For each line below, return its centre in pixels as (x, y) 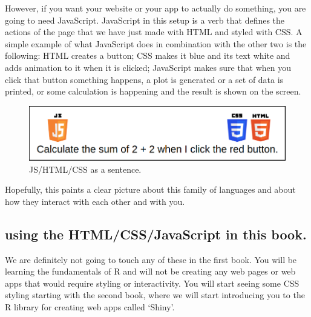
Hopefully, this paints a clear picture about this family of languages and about (150, 189)
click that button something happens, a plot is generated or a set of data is (144, 79)
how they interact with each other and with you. (95, 201)
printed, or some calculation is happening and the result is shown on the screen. (153, 91)
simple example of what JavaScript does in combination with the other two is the (156, 43)
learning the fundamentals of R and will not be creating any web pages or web (150, 271)
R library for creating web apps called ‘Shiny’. (90, 306)
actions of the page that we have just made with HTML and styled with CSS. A (154, 32)
